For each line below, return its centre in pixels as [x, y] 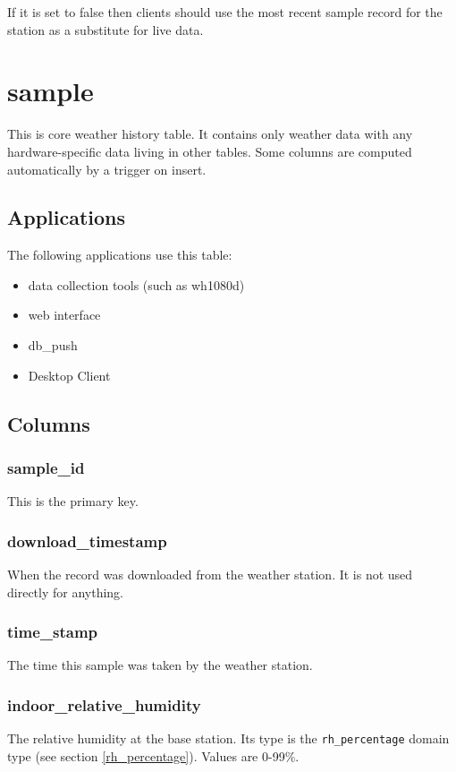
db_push [53, 345]
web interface [64, 315]
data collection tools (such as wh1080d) [136, 284]
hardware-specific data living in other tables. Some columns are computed [210, 151]
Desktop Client [69, 375]
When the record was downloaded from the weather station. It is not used [210, 575]
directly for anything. [66, 592]
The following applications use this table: [120, 255]
